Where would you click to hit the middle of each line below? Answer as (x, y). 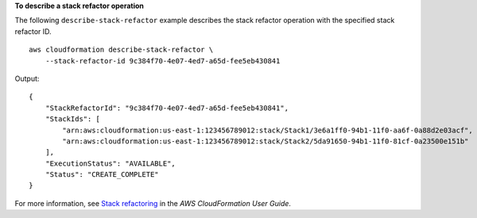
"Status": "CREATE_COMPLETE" (102, 175)
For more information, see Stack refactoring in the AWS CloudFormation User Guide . (153, 203)
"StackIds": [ (73, 119)
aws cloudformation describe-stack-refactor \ (121, 50)
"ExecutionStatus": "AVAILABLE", (111, 163)
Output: (27, 78)
